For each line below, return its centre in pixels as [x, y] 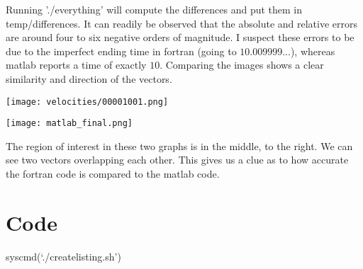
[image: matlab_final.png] [69, 124]
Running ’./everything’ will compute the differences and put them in [154, 9]
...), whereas [309, 51]
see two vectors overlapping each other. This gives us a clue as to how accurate [177, 160]
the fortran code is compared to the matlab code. [113, 174]
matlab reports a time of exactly [76, 65]
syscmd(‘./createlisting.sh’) [63, 256]
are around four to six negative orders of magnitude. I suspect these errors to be [180, 37]
